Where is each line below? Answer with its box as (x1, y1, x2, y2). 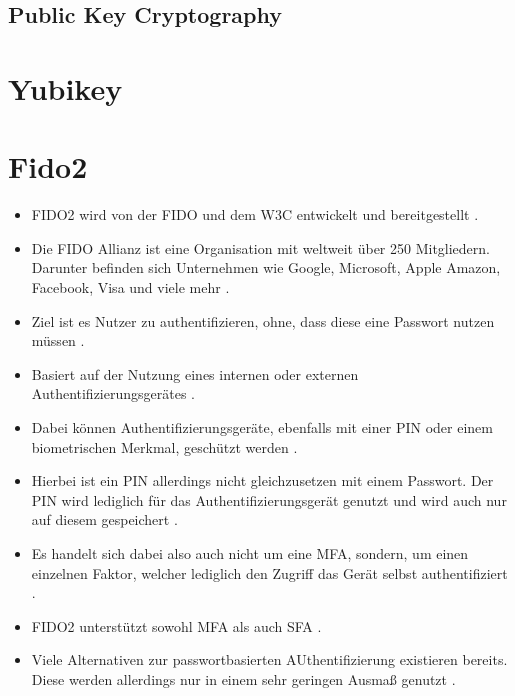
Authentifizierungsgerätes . (31, 383, 195, 404)
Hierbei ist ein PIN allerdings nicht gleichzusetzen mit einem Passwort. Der (31, 470, 494, 491)
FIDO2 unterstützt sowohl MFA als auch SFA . (31, 615, 322, 636)
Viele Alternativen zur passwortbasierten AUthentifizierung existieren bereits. (31, 649, 508, 670)
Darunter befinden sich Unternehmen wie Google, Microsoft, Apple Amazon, (31, 257, 501, 278)
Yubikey (8, 67, 123, 108)
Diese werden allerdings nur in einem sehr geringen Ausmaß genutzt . (31, 668, 456, 689)
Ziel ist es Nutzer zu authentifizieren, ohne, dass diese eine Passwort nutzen (31, 310, 495, 331)
